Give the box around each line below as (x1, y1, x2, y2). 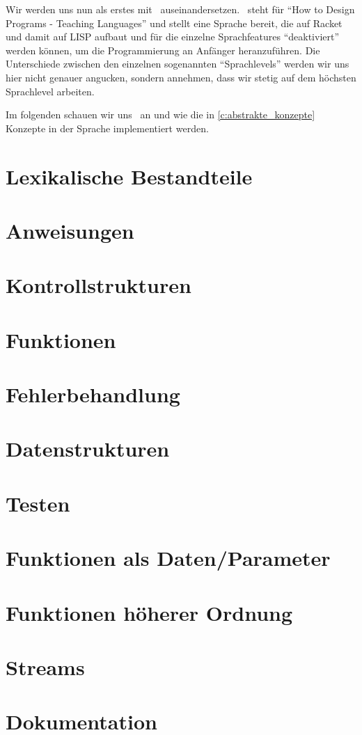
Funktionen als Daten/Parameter (6, 544, 331, 572)
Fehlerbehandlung (6, 380, 180, 409)
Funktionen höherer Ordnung (6, 598, 293, 626)
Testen (6, 489, 70, 517)
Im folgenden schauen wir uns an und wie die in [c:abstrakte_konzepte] (6, 107, 315, 122)
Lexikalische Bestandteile (6, 161, 253, 190)
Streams (6, 652, 85, 681)
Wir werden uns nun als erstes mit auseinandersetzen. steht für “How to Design (6, 2, 355, 16)
